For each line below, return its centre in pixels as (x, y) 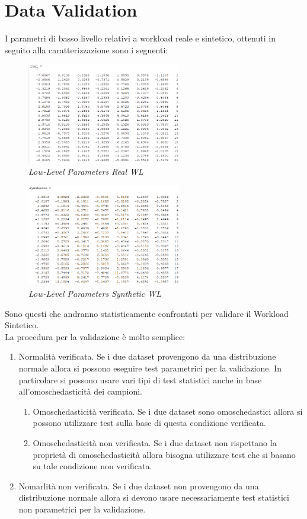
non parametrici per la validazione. (82, 509)
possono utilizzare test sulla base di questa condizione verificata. (149, 423)
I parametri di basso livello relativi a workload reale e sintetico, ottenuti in (140, 38)
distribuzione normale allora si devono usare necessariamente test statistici (154, 497)
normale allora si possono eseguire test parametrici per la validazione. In (150, 368)
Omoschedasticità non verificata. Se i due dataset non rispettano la (155, 443)
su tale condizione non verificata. (92, 466)
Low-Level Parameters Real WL (86, 172)
